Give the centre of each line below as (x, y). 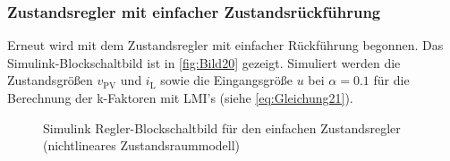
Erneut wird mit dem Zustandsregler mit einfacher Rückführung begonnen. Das (225, 45)
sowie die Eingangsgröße (227, 80)
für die (391, 80)
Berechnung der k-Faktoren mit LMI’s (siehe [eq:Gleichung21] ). (180, 97)
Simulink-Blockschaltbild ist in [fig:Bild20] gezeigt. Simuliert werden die (204, 62)
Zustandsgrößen (50, 80)
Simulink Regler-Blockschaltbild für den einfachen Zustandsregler (222, 127)
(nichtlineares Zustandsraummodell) (142, 145)
